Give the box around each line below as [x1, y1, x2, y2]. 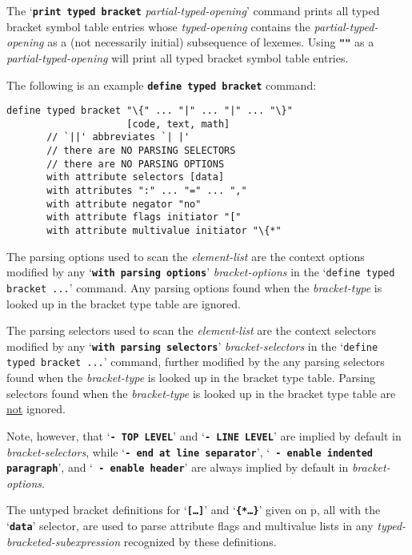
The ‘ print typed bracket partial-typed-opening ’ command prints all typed [6, 2, 380, 18]
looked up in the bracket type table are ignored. [6, 295, 241, 312]
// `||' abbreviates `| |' [46, 131, 190, 143]
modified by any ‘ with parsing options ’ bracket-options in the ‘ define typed [6, 263, 395, 280]
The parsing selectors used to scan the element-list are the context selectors [6, 322, 376, 339]
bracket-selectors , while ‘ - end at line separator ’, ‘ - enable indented [6, 443, 373, 460]
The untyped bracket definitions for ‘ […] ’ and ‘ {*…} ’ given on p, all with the [6, 501, 381, 518]
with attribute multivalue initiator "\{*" [46, 225, 282, 237]
